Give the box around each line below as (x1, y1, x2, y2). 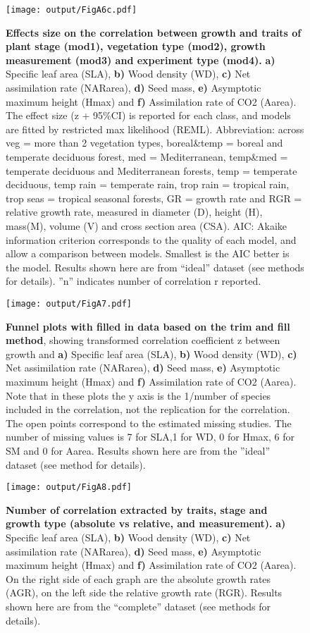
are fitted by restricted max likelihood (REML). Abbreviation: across (6, 121, 304, 136)
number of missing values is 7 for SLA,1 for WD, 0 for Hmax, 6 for (6, 429, 295, 444)
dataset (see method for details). (6, 457, 146, 472)
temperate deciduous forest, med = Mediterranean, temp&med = (6, 149, 288, 164)
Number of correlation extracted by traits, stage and (6, 502, 268, 517)
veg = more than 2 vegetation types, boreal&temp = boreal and (6, 135, 283, 150)
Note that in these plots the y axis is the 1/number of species (6, 388, 271, 402)
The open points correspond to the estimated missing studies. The (6, 415, 292, 430)
